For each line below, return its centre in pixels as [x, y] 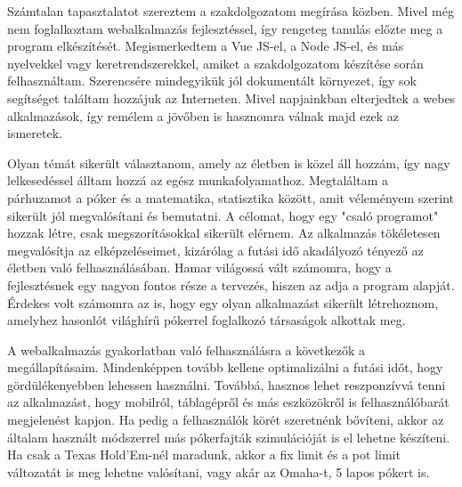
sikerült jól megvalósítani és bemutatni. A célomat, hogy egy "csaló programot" [223, 215]
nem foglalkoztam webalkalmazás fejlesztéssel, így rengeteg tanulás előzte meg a [225, 28]
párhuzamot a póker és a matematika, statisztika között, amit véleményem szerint [231, 197]
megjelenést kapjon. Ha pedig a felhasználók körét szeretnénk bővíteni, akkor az [226, 420]
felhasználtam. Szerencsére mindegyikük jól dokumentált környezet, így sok [212, 81]
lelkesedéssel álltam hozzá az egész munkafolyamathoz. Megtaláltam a [198, 180]
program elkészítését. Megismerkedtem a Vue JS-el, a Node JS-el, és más [206, 46]
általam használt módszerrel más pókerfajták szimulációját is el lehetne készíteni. [229, 437]
